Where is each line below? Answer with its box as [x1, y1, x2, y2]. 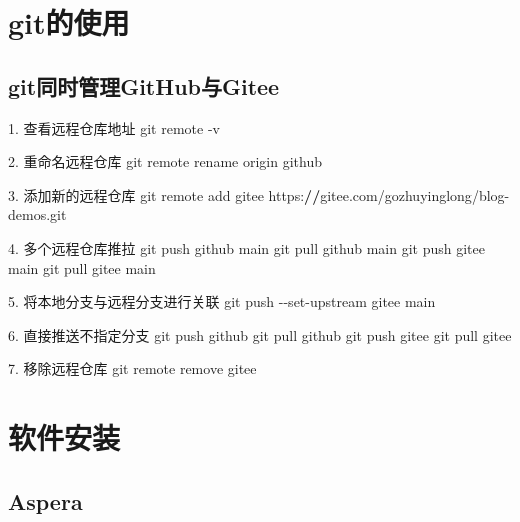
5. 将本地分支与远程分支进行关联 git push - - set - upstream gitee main [8, 291, 436, 312]
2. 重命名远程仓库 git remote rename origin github [8, 151, 322, 172]
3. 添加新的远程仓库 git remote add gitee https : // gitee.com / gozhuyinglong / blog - [8, 184, 510, 205]
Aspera [8, 485, 83, 516]
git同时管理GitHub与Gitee [8, 70, 280, 101]
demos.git [8, 204, 67, 225]
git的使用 [8, 2, 130, 43]
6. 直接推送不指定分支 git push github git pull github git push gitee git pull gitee [8, 324, 512, 345]
